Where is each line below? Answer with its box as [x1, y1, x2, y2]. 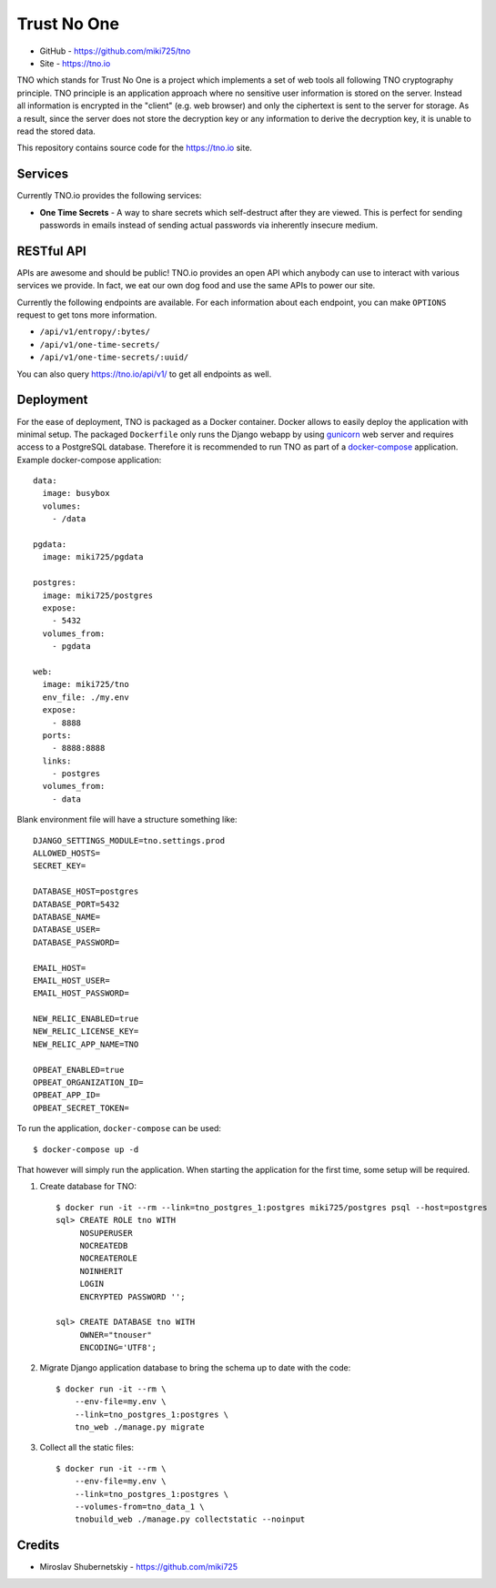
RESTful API [16, 243, 86, 258]
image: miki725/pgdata [42, 551, 144, 562]
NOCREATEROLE [79, 1253, 138, 1264]
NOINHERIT [79, 1266, 124, 1276]
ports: [42, 730, 72, 741]
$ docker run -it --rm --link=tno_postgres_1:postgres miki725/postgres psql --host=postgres [56, 1202, 488, 1212]
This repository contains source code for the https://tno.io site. [16, 142, 252, 154]
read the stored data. [16, 126, 96, 137]
